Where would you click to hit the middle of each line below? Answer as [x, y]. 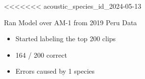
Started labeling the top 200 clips [66, 39]
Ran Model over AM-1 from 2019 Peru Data [71, 22]
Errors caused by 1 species [55, 71]
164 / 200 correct [41, 55]
